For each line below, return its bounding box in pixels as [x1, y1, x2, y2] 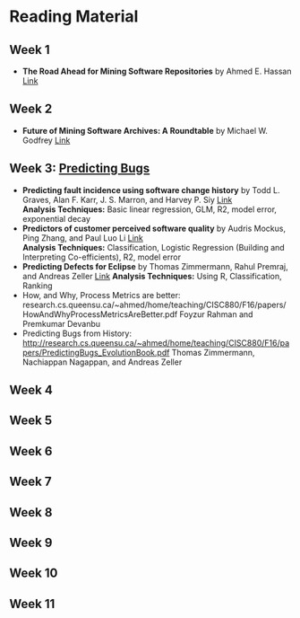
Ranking [21, 280, 53, 291]
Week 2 [9, 102, 53, 117]
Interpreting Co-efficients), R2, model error [21, 252, 182, 262]
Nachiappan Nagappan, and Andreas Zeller [21, 357, 183, 367]
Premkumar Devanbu [21, 318, 101, 329]
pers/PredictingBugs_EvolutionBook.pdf [21, 347, 170, 358]
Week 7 [9, 474, 52, 490]
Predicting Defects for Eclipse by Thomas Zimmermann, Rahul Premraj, [21, 260, 288, 271]
